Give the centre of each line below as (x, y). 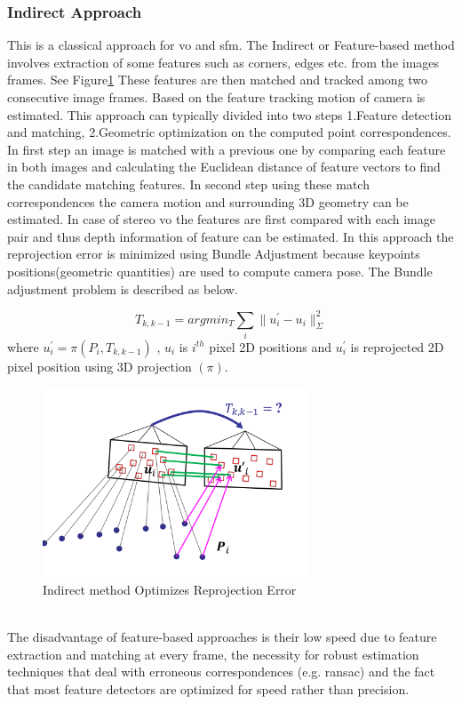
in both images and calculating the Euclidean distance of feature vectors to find (224, 167)
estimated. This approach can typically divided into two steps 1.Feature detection (229, 114)
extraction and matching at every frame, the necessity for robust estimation (213, 654)
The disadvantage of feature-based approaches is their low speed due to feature (222, 637)
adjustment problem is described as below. (123, 288)
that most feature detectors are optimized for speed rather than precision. (208, 688)
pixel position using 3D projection (100, 366)
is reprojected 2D (397, 346)
